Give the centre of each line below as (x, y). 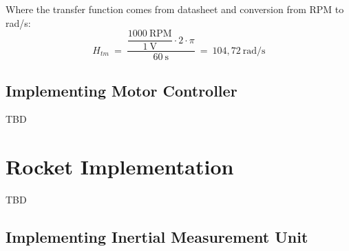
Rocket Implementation (120, 167)
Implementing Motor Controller (121, 90)
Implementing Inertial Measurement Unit (157, 237)
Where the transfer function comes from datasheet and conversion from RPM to (175, 9)
